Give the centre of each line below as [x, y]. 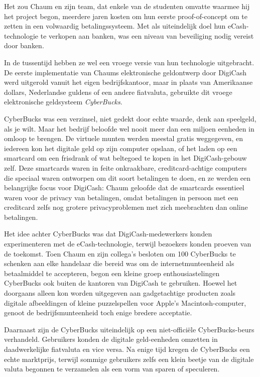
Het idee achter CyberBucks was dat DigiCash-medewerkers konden [108, 234]
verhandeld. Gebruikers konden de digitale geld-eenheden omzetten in [111, 339]
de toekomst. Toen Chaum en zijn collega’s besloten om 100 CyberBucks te [120, 253]
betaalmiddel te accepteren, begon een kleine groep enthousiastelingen [112, 273]
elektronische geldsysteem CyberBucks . [63, 102]
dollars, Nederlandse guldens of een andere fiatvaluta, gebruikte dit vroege [118, 92]
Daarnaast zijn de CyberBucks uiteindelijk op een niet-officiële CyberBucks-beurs [129, 329]
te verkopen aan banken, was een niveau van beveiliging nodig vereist [147, 35]
